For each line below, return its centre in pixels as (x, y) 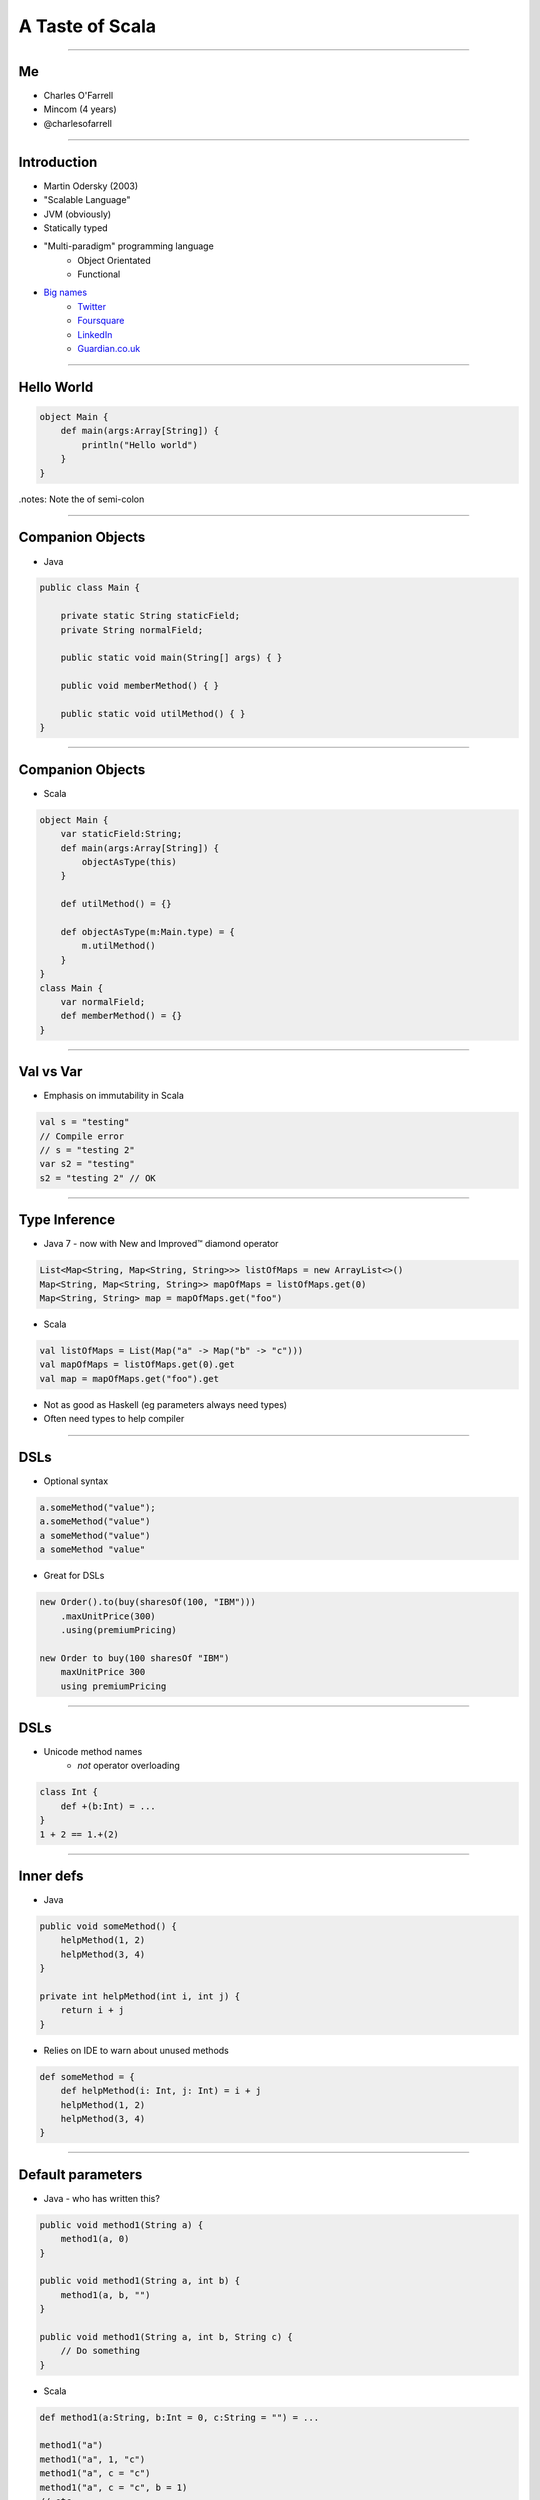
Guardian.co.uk (109, 349)
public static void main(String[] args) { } (171, 658)
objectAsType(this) (129, 862)
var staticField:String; (121, 834)
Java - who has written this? (101, 2198)
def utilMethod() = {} (116, 904)
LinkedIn (95, 334)
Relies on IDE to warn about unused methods (136, 2050)
